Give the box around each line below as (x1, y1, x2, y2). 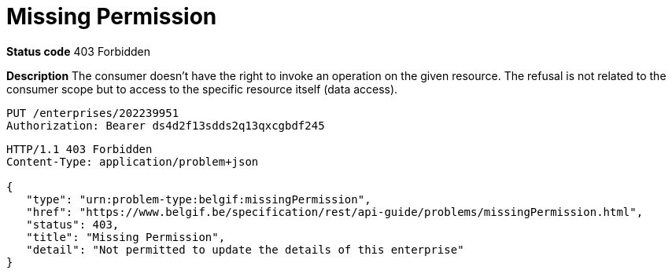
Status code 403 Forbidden (6, 44, 151, 58)
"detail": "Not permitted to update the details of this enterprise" (26, 243, 464, 256)
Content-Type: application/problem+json (6, 155, 259, 168)
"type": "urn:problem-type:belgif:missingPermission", (26, 192, 371, 206)
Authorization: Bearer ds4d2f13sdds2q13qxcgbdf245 (6, 119, 325, 132)
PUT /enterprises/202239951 (6, 106, 179, 119)
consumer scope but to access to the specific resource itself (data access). (6, 82, 398, 96)
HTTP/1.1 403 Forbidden (6, 142, 153, 155)
